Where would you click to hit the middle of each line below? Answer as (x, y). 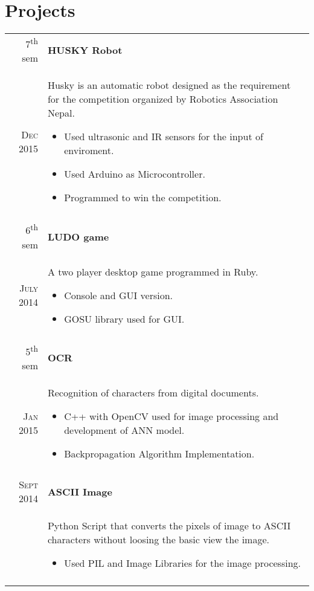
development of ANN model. (124, 430)
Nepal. (61, 113)
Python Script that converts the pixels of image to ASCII (169, 526)
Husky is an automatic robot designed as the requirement (169, 85)
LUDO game (78, 236)
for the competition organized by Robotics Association (163, 99)
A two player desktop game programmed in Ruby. (153, 271)
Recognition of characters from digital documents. (153, 393)
